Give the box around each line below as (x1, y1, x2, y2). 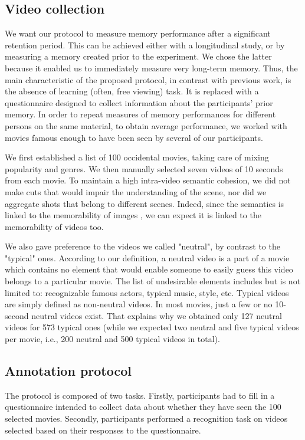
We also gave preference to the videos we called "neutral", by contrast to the (5, 240, 280, 252)
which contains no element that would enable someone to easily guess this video (5, 263, 293, 275)
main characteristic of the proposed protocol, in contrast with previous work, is (5, 73, 291, 86)
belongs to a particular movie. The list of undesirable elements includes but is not (5, 275, 301, 287)
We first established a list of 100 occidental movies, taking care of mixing (5, 151, 269, 163)
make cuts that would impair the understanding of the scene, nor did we (5, 185, 267, 198)
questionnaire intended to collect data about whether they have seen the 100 (5, 400, 281, 413)
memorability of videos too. (5, 220, 104, 232)
